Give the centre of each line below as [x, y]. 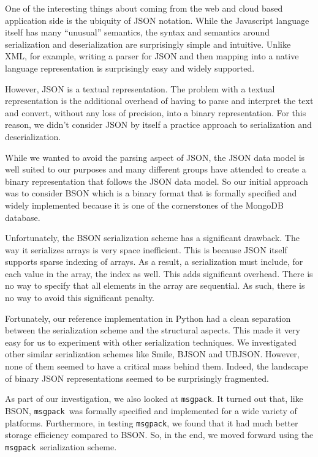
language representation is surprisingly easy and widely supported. [130, 68]
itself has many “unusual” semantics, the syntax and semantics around [137, 32]
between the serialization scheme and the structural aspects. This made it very [153, 330]
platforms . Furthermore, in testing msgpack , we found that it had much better [152, 422]
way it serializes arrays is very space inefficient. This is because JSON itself [146, 249]
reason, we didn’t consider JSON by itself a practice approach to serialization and [158, 124]
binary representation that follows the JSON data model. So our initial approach [157, 181]
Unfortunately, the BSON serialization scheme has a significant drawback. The [152, 238]
